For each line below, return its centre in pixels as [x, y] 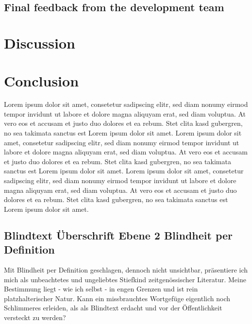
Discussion [40, 43]
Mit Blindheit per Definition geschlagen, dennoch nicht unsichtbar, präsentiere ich [126, 270]
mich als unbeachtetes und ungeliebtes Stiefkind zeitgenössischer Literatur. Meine [125, 279]
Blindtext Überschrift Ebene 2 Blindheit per [118, 235]
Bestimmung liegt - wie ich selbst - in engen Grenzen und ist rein [101, 289]
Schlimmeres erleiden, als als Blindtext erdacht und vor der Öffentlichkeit [113, 308]
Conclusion [42, 81]
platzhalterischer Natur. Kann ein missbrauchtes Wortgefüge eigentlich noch [117, 298]
